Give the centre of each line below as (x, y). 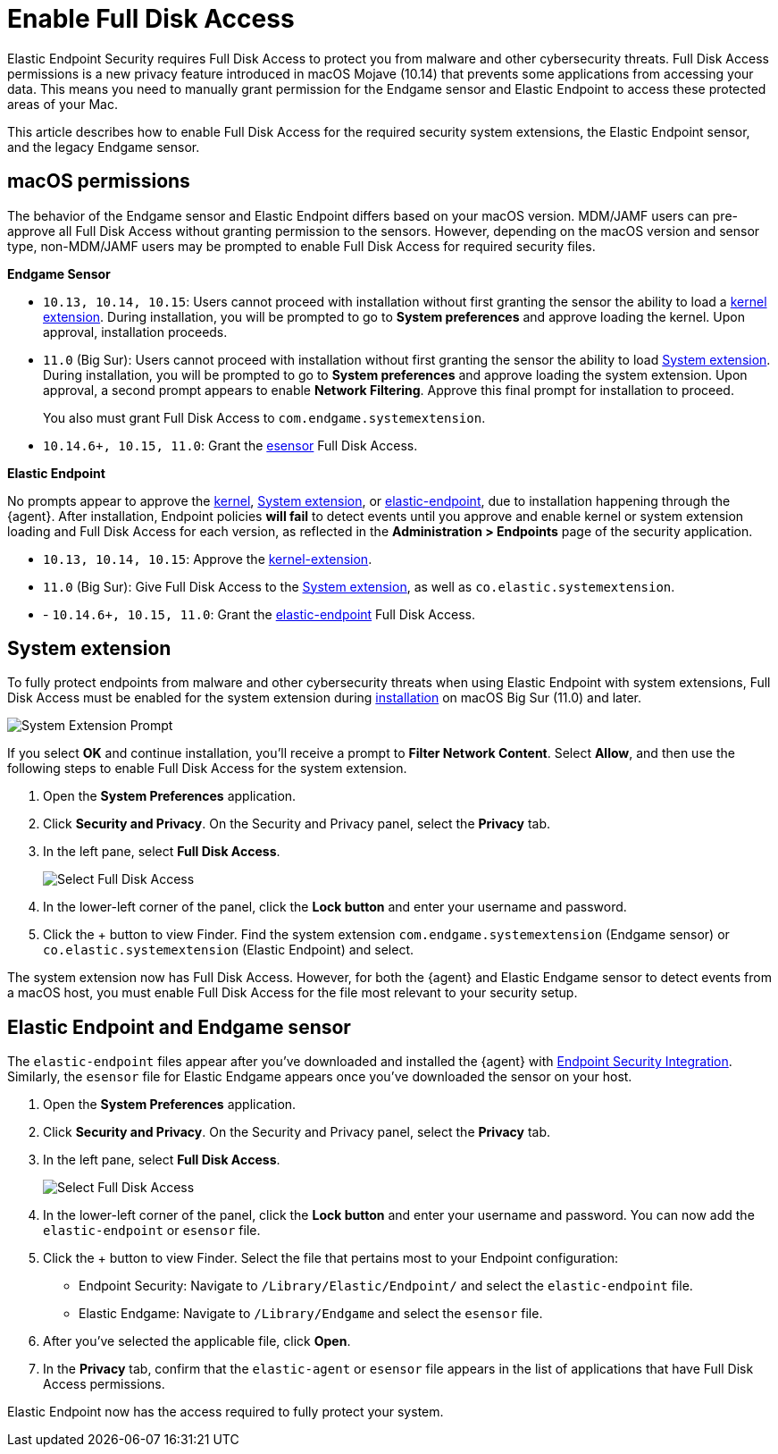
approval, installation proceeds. (135, 332)
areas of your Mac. (63, 104)
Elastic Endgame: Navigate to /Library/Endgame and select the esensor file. (311, 1314)
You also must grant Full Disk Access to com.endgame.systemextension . (264, 417)
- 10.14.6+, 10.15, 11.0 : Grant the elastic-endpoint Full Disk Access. (259, 614)
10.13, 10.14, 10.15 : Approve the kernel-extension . (208, 559)
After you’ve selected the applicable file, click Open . (197, 1341)
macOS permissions (99, 181)
